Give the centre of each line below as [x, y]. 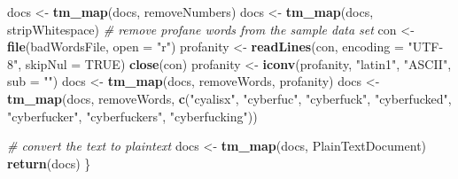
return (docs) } [49, 163]
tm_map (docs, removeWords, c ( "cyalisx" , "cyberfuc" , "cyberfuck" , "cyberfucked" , [229, 98]
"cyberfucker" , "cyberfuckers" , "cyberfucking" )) [132, 116]
